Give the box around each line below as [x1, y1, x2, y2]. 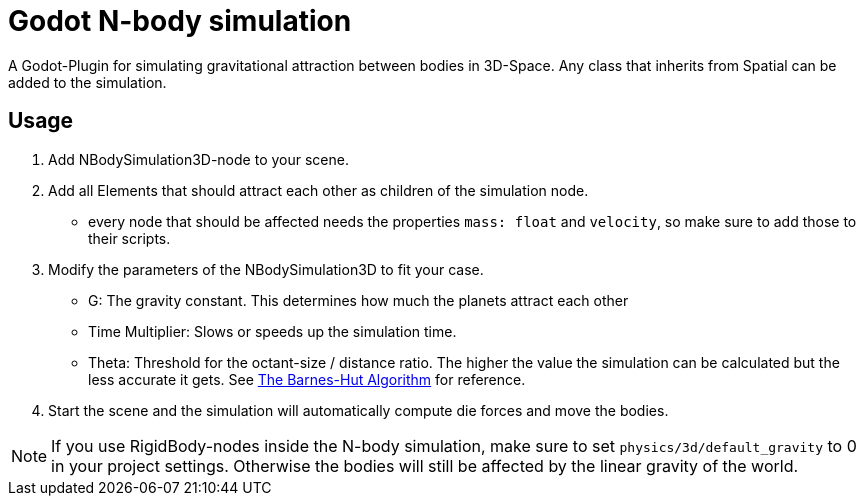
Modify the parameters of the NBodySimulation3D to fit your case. [48, 260, 484, 278]
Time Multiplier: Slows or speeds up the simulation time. [88, 322, 457, 340]
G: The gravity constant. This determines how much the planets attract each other [88, 291, 629, 309]
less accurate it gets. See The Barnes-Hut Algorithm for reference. [88, 370, 526, 388]
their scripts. [88, 229, 171, 247]
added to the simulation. [8, 73, 167, 91]
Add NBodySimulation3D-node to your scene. [48, 150, 349, 168]
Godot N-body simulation [8, 4, 352, 38]
